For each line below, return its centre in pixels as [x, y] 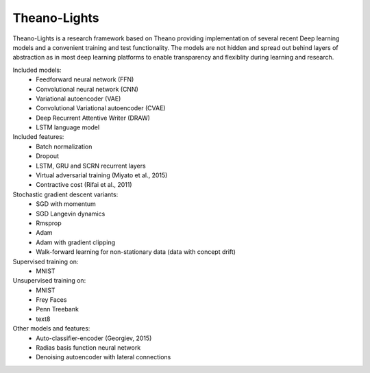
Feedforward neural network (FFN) [85, 79]
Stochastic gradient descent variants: [65, 194]
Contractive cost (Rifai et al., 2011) [84, 185]
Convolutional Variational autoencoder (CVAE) [101, 108]
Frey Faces [51, 300]
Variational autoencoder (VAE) [78, 99]
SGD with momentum [66, 204]
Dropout [48, 156]
